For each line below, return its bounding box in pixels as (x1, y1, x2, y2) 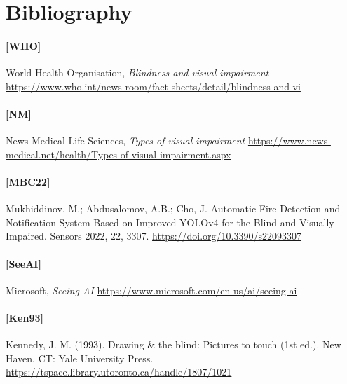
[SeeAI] (6, 256, 41, 270)
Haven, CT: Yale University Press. (6, 350, 154, 365)
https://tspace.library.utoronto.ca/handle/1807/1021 (6, 364, 232, 379)
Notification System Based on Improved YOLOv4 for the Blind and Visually (6, 214, 334, 229)
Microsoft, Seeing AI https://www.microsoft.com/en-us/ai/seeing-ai (6, 282, 297, 297)
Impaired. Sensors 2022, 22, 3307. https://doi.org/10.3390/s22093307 (6, 228, 302, 243)
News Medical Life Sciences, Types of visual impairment (6, 133, 245, 148)
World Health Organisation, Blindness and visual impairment (6, 65, 269, 80)
